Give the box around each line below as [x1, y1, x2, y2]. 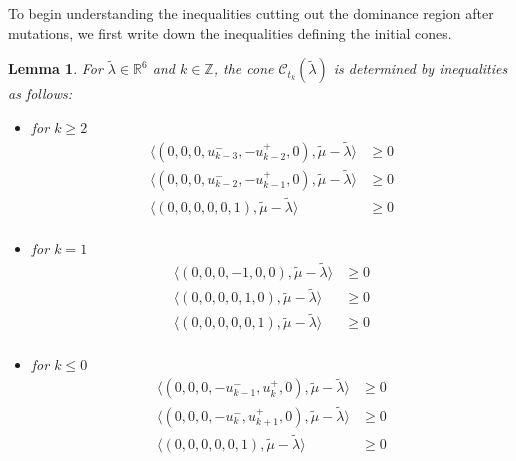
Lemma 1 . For [8, 58, 103, 79]
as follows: [8, 83, 73, 104]
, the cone [213, 58, 274, 79]
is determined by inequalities [333, 58, 508, 79]
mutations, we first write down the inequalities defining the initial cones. [8, 22, 452, 43]
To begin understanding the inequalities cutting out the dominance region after [8, 3, 494, 23]
